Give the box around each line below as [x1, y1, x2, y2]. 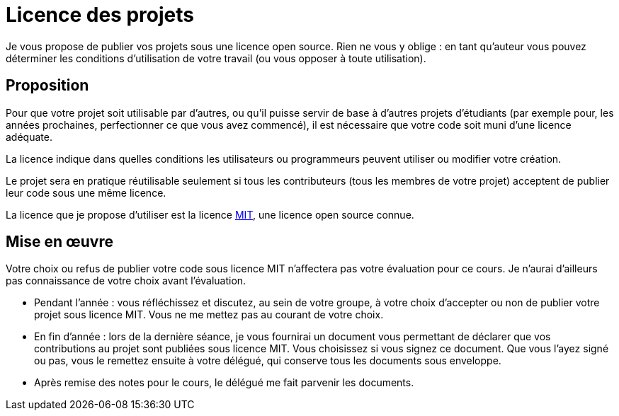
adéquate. [6, 130, 52, 143]
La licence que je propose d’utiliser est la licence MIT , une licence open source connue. [6, 208, 414, 221]
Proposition [6, 76, 89, 95]
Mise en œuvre [6, 233, 114, 251]
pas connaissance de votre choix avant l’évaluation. [6, 275, 246, 287]
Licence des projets [6, 3, 194, 27]
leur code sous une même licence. [6, 186, 166, 199]
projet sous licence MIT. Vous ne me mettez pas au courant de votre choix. [34, 308, 384, 321]
